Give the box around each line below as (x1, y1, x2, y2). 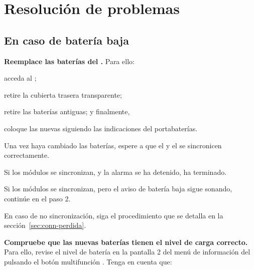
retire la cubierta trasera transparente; (4, 89, 122, 100)
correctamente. (4, 150, 49, 160)
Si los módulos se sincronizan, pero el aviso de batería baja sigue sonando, (4, 183, 232, 194)
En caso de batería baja (4, 32, 129, 48)
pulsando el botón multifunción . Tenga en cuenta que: (4, 256, 172, 266)
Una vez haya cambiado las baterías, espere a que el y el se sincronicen (4, 140, 222, 150)
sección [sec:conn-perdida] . (4, 220, 86, 230)
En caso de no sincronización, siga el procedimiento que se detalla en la (4, 210, 223, 220)
